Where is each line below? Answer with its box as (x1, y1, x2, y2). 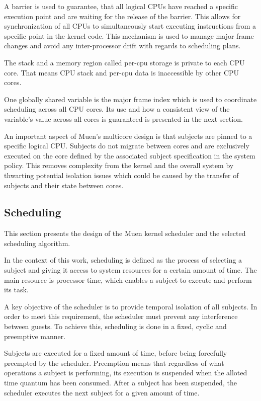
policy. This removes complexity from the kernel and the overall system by (4, 160, 234, 171)
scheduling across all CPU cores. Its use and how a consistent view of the (4, 104, 230, 114)
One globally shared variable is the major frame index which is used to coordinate (4, 94, 257, 104)
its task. (4, 284, 29, 295)
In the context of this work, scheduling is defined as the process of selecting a (4, 255, 242, 265)
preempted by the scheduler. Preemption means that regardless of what (4, 357, 224, 368)
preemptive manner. (4, 331, 66, 341)
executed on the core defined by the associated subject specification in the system (4, 150, 255, 161)
